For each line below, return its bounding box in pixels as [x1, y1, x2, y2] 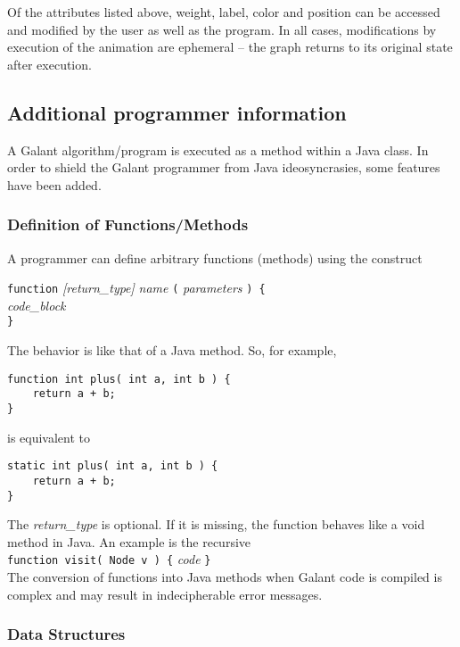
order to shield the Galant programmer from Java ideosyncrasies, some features [7, 158, 440, 177]
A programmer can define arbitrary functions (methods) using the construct [7, 248, 423, 267]
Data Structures [7, 623, 126, 645]
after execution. [7, 54, 92, 73]
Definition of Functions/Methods [7, 213, 249, 236]
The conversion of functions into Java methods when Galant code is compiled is [7, 568, 442, 586]
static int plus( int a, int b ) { [7, 460, 218, 473]
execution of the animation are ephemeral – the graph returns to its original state [7, 37, 453, 56]
